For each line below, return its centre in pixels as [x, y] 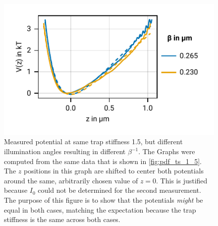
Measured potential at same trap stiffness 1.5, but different [93, 141]
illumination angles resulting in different [65, 151]
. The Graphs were [167, 151]
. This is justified [182, 180]
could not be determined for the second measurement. [119, 190]
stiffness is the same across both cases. [62, 219]
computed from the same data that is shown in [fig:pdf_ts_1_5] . [103, 161]
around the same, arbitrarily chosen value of [71, 180]
